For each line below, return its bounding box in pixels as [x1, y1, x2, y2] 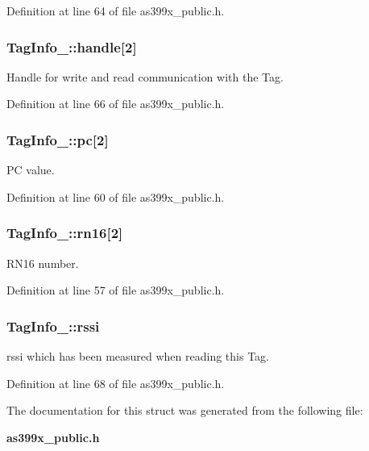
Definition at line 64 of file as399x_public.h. [6, 2, 225, 19]
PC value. [6, 161, 55, 178]
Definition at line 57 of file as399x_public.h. [6, 282, 225, 299]
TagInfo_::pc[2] [6, 129, 109, 149]
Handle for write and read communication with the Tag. [6, 68, 284, 85]
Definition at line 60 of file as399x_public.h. [6, 188, 225, 205]
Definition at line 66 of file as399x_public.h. [6, 95, 225, 112]
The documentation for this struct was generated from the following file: [6, 402, 363, 419]
